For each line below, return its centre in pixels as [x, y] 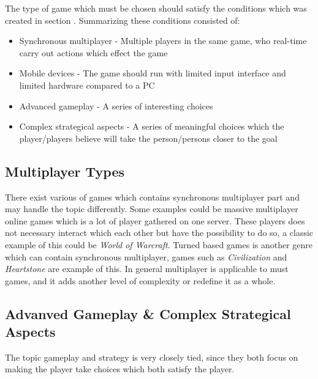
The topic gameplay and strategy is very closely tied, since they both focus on [152, 357]
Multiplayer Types [65, 171]
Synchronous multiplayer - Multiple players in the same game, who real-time [163, 41]
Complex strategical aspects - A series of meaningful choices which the [152, 126]
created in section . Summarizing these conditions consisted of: [123, 20]
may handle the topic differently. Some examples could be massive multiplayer [152, 209]
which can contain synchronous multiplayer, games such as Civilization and [146, 256]
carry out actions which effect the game [93, 52]
